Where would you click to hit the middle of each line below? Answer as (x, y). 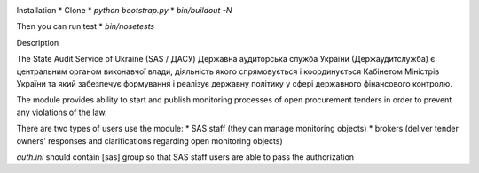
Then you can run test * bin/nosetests (86, 26)
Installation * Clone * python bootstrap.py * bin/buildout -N (124, 10)
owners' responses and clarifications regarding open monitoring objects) (149, 140)
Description (38, 42)
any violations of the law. (62, 112)
